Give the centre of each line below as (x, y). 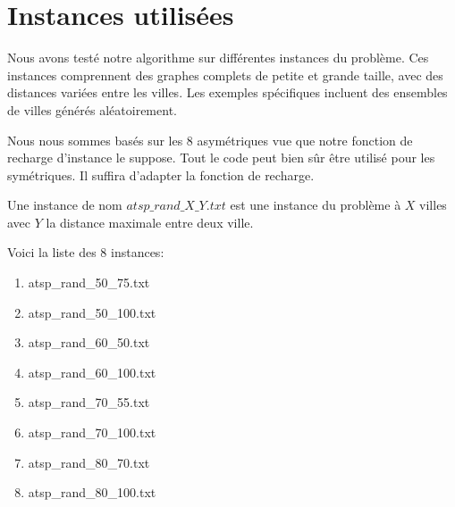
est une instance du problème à (316, 205)
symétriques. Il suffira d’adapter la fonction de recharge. (161, 175)
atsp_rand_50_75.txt (89, 283)
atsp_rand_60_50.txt (89, 342)
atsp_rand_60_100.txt (92, 372)
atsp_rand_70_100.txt (92, 432)
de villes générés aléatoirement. (92, 109)
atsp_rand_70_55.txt (89, 402)
